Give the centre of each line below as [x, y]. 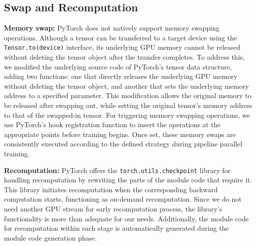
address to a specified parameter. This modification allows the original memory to [128, 95]
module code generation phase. [51, 237]
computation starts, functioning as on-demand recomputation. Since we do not [123, 199]
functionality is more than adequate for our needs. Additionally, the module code [127, 218]
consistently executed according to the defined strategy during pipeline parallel [123, 144]
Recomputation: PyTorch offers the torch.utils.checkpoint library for [117, 170]
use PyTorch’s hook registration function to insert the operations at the [112, 124]
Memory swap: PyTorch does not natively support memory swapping [112, 28]
